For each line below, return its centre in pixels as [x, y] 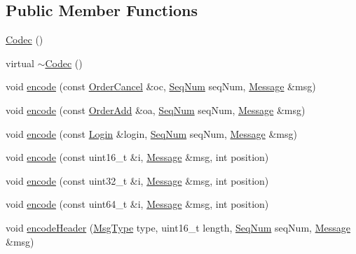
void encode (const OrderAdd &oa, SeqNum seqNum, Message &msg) [156, 110]
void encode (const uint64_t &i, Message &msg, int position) [137, 204]
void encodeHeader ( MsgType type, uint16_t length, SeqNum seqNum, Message [178, 227]
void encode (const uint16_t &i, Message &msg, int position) [137, 157]
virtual [20, 63]
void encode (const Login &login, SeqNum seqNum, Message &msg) [151, 133]
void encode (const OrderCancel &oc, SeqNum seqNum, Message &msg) [161, 86]
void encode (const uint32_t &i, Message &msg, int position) [137, 180]
